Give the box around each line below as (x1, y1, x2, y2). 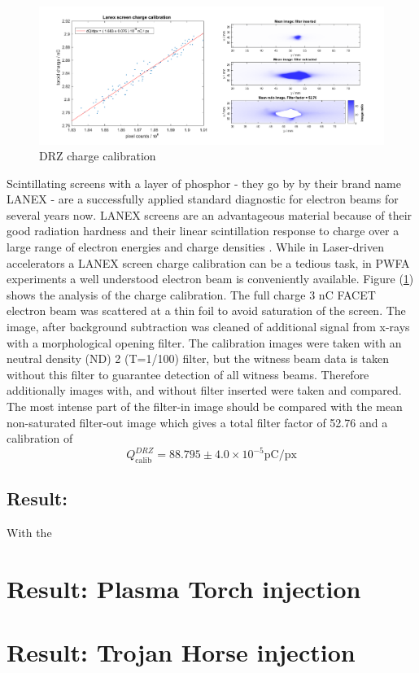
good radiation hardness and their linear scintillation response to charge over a (7, 222, 399, 239)
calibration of (7, 430, 73, 447)
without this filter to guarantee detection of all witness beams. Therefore (7, 365, 369, 382)
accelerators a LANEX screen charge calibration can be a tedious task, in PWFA (7, 254, 410, 271)
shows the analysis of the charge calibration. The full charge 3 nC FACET (7, 286, 376, 303)
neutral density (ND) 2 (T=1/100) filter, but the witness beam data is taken (7, 350, 389, 367)
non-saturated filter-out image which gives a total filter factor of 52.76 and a (7, 413, 388, 430)
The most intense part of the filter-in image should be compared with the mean (7, 398, 403, 415)
